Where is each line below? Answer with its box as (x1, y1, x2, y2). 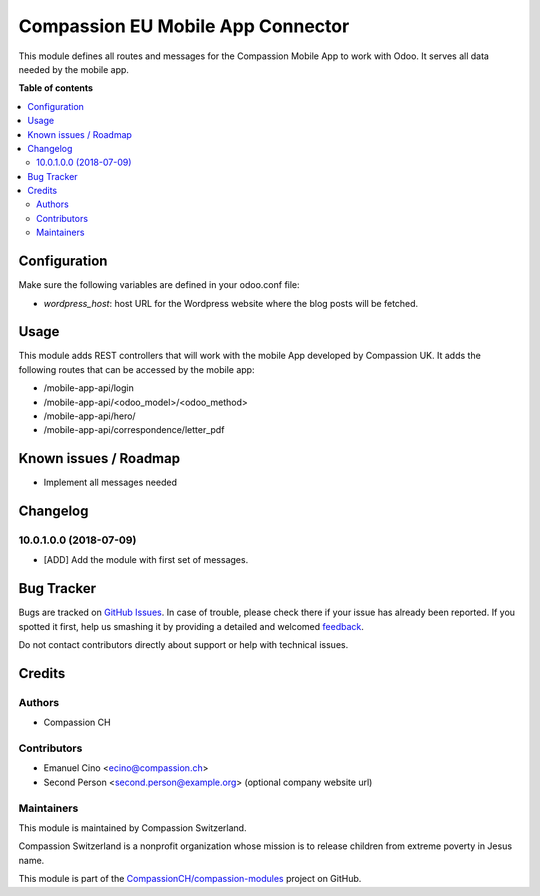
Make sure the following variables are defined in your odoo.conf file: (18, 279, 300, 291)
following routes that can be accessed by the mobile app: (18, 363, 255, 375)
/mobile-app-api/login (43, 382, 135, 394)
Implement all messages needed (43, 476, 177, 489)
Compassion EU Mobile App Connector (18, 15, 350, 37)
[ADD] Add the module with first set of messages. (43, 554, 249, 566)
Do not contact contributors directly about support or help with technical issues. (18, 639, 349, 651)
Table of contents (18, 82, 94, 94)
